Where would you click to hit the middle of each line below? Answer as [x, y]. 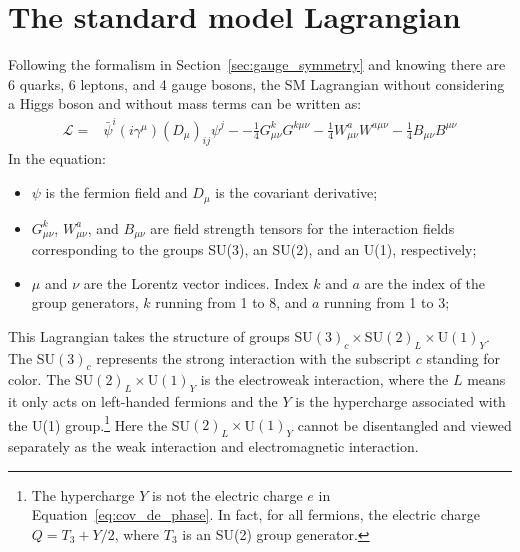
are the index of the [425, 282]
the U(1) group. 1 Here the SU [99, 423]
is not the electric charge [227, 494]
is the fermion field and [116, 192]
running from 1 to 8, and [231, 302]
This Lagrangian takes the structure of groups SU [160, 335]
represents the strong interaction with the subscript [254, 357]
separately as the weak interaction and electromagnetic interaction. [213, 446]
